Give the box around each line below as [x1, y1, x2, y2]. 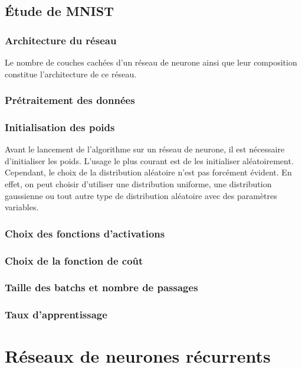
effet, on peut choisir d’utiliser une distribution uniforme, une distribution [5, 178, 272, 190]
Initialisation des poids [5, 119, 115, 134]
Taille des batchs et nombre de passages [5, 280, 198, 295]
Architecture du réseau [5, 32, 117, 47]
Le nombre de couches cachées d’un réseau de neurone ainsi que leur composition [5, 56, 297, 68]
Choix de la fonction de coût [5, 253, 143, 268]
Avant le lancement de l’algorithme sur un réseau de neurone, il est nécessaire [5, 143, 285, 155]
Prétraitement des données [5, 93, 135, 108]
